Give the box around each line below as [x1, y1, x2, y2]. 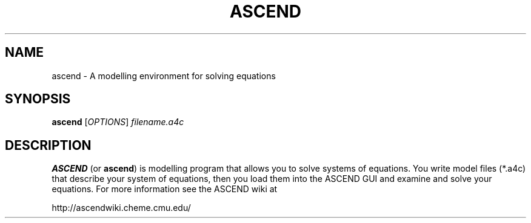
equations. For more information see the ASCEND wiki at [52, 184, 278, 195]
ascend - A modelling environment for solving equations [52, 70, 276, 81]
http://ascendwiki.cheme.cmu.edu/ [52, 202, 191, 213]
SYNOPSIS [5, 91, 71, 107]
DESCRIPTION [5, 137, 92, 153]
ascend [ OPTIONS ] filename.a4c [52, 117, 184, 128]
